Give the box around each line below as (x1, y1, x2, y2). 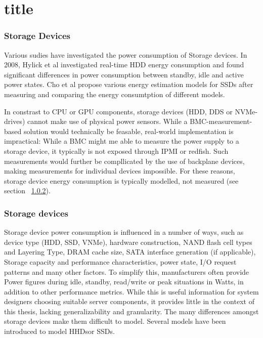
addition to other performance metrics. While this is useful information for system (4, 286, 259, 297)
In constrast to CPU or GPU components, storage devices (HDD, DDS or (4, 106, 233, 116)
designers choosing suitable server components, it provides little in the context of (4, 296, 254, 307)
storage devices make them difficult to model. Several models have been (4, 316, 226, 326)
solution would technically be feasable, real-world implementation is (23, 125, 234, 136)
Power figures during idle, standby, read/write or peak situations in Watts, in (4, 276, 244, 287)
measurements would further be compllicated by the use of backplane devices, (4, 155, 245, 166)
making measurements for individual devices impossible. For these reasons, (4, 165, 235, 176)
